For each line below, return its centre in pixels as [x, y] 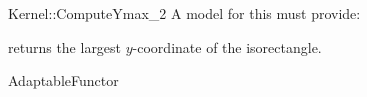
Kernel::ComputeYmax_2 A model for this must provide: [184, 13]
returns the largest [65, 46]
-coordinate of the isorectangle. [227, 46]
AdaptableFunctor [63, 80]
